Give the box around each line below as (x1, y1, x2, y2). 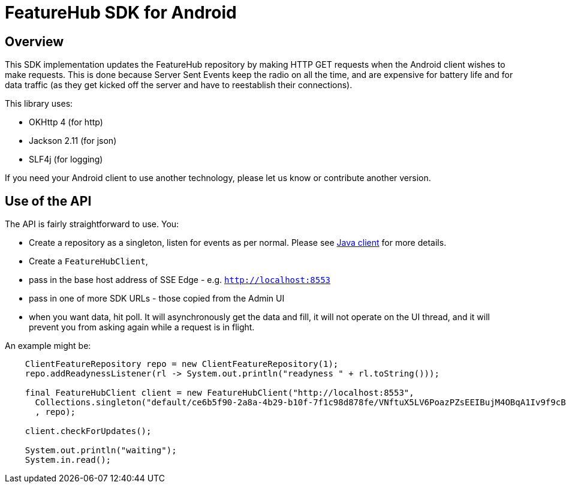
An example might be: (5, 341, 91, 351)
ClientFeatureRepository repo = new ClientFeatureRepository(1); (25, 359, 339, 369)
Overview (5, 34, 64, 49)
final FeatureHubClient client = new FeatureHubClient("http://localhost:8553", (25, 388, 414, 398)
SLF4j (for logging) (29, 154, 103, 165)
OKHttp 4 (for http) (29, 117, 103, 128)
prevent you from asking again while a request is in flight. (29, 322, 255, 333)
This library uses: (5, 98, 73, 109)
